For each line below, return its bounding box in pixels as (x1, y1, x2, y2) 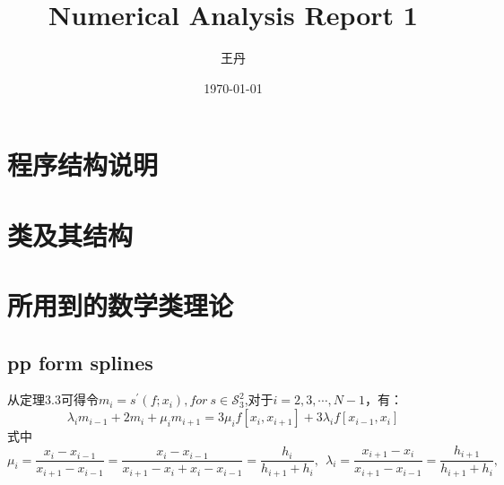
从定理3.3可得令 (7, 390, 99, 409)
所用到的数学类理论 (7, 287, 234, 324)
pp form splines (7, 348, 153, 376)
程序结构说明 (7, 146, 159, 183)
